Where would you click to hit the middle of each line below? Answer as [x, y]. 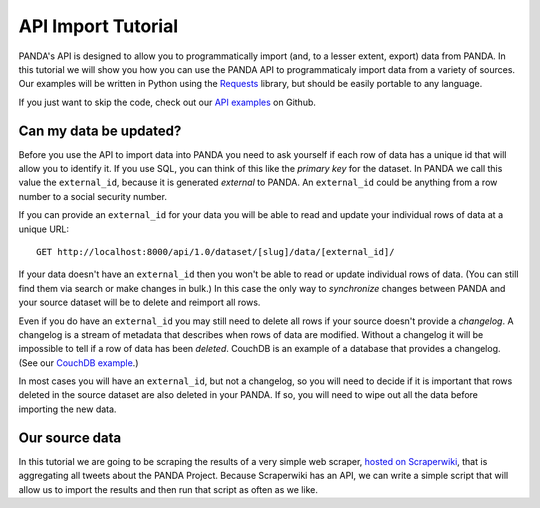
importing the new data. [67, 409]
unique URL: [44, 229]
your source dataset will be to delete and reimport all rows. [139, 302]
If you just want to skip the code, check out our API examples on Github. [167, 102]
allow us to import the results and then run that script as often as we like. [168, 489]
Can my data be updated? [100, 130]
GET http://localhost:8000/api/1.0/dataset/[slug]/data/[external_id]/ [215, 251]
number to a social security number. [92, 196]
